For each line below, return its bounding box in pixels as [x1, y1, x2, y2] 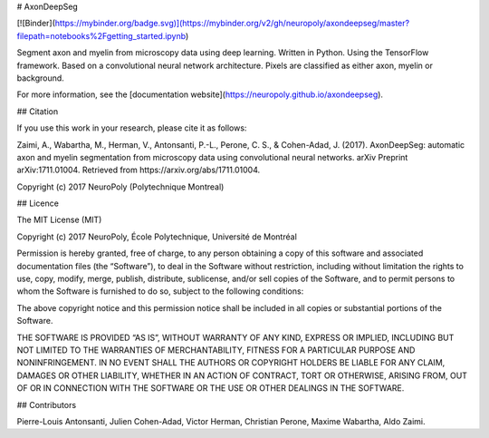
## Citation [16, 105, 59, 117]
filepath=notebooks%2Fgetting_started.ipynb [16, 30, 186, 41]
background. [16, 73, 65, 83]
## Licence [16, 198, 59, 209]
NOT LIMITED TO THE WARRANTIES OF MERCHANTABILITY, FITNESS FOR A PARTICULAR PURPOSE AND [16, 345, 416, 355]
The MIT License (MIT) [16, 214, 102, 226]
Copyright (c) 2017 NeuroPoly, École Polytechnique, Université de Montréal [16, 231, 298, 242]
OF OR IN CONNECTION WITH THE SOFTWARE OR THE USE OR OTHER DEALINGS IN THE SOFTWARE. [16, 383, 405, 394]
